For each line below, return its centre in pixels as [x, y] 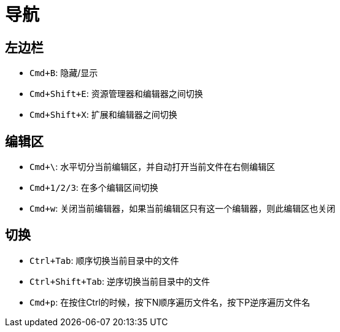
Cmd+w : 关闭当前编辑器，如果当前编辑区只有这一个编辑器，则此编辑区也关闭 [183, 209]
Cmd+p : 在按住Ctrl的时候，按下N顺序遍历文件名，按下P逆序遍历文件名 [170, 302]
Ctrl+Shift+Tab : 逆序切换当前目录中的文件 [120, 281]
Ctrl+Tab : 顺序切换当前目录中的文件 [104, 260]
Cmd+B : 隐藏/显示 [64, 73]
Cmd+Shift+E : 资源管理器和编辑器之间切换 [116, 94]
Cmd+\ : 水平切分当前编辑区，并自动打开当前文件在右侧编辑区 [153, 167]
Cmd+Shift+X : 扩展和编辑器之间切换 [103, 115]
